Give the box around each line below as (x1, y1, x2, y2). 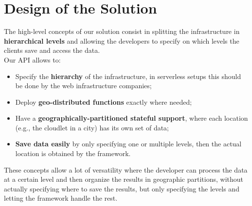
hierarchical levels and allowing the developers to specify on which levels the (4, 35, 239, 46)
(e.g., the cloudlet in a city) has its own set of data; (15, 122, 169, 132)
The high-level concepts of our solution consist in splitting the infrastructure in (4, 26, 240, 36)
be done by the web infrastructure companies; (15, 80, 152, 91)
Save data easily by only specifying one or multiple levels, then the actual (15, 139, 242, 149)
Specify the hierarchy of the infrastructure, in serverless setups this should (15, 71, 241, 81)
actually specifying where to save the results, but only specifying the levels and (4, 183, 239, 193)
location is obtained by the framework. (15, 148, 131, 158)
